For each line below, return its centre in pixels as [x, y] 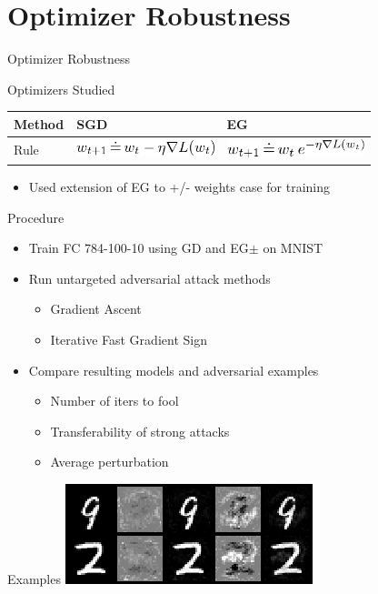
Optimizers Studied [61, 89]
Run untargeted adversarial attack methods [149, 278]
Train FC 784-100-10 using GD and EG [139, 248]
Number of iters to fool [114, 401]
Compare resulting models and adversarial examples [174, 370]
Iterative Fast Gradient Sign [129, 339]
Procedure [36, 217]
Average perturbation [109, 462]
